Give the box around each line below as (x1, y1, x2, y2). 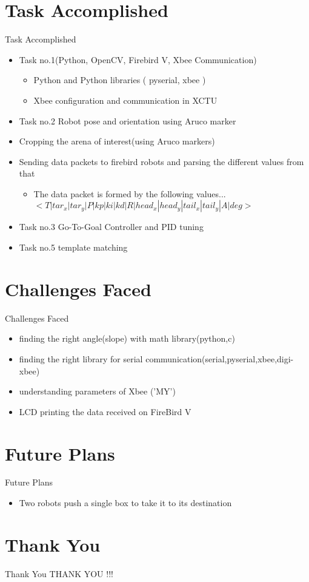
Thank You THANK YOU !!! (5, 567, 113, 580)
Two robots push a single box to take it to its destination (19, 496, 232, 509)
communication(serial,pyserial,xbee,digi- (145, 352, 294, 365)
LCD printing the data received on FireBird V (19, 405, 191, 418)
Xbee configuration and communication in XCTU (33, 93, 218, 106)
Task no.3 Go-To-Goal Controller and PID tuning (19, 220, 204, 233)
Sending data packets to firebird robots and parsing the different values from (19, 155, 304, 167)
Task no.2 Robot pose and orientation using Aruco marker (19, 114, 236, 127)
